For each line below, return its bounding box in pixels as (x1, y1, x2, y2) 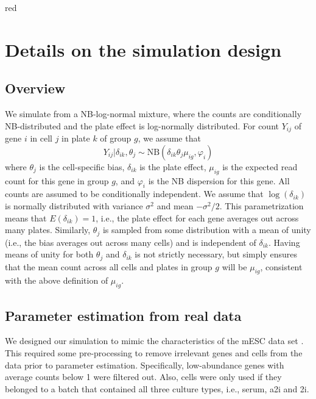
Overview (5, 79, 66, 98)
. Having (268, 235, 300, 248)
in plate (61, 132, 90, 145)
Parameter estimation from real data (5, 306, 242, 325)
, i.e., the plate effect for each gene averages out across (96, 211, 299, 224)
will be (222, 260, 247, 273)
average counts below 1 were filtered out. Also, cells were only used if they (5, 370, 282, 383)
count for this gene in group (5, 174, 109, 187)
